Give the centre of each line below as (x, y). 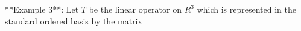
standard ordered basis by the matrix (74, 21)
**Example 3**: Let (42, 9)
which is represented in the (246, 9)
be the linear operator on (135, 9)
